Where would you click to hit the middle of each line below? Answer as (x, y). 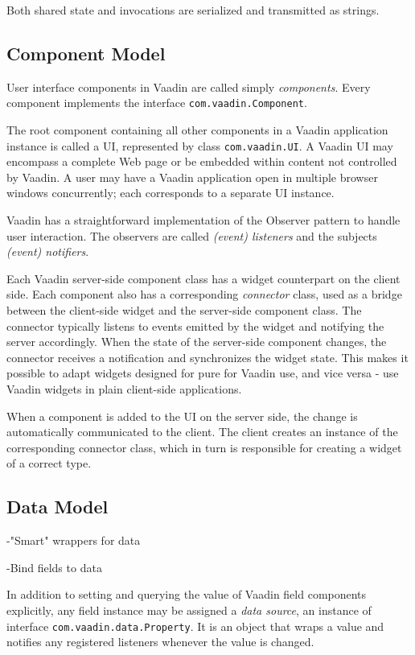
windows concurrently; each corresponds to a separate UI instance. (171, 193)
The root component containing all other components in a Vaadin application (197, 130)
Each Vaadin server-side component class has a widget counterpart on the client (203, 278)
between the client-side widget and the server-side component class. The (184, 310)
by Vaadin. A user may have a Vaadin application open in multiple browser (192, 177)
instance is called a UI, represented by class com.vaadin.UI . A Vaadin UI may (200, 145)
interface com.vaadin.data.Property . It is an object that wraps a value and (195, 626)
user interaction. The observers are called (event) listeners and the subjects (192, 235)
